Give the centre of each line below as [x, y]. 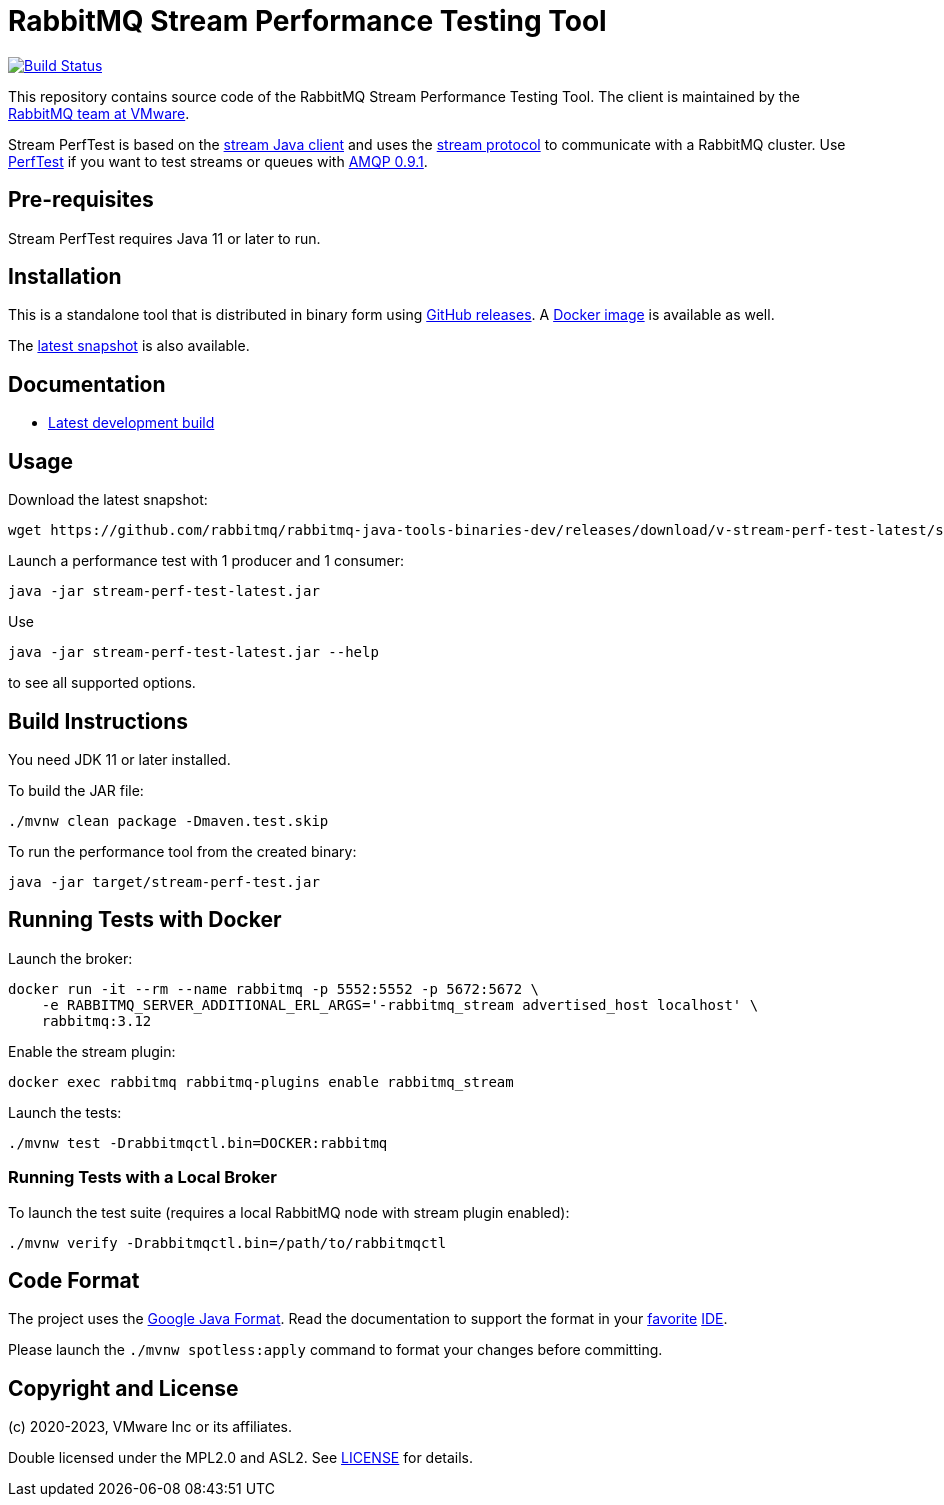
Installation [65, 277]
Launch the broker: [70, 958]
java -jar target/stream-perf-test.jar [164, 881]
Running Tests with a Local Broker [142, 1177]
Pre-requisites [81, 200]
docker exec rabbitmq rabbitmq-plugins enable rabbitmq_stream [261, 1081]
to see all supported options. [102, 683]
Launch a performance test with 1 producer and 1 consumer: [206, 561]
